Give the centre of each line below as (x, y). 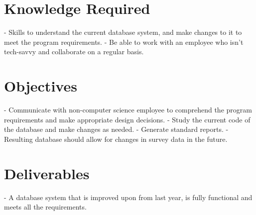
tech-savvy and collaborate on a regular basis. (74, 52)
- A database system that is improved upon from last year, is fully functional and (128, 197)
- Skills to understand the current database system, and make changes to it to (123, 32)
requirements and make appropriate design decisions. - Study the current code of (127, 119)
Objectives (41, 86)
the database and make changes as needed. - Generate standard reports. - (116, 129)
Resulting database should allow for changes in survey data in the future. (116, 139)
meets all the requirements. (45, 207)
